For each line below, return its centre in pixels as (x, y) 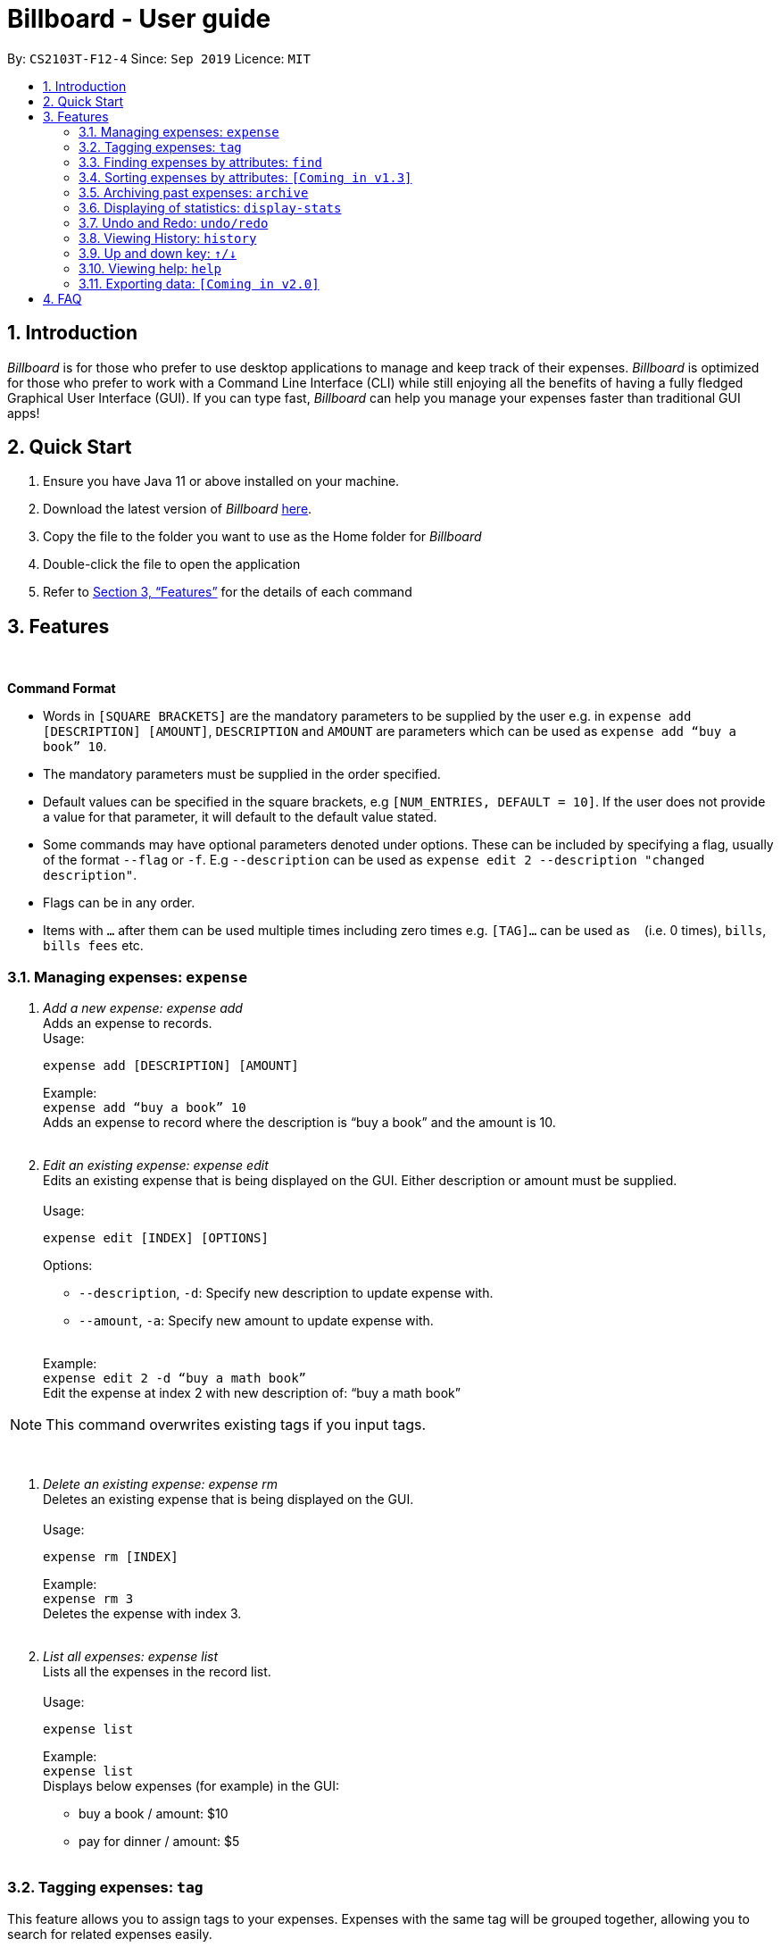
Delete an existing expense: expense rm (160, 1484)
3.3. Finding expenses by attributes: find (200, 162)
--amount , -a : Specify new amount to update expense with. (256, 1321)
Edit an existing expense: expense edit (156, 1166)
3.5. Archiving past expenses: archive (194, 192)
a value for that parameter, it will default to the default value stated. (240, 817)
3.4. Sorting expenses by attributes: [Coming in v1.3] (245, 177)
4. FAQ (62, 298)
